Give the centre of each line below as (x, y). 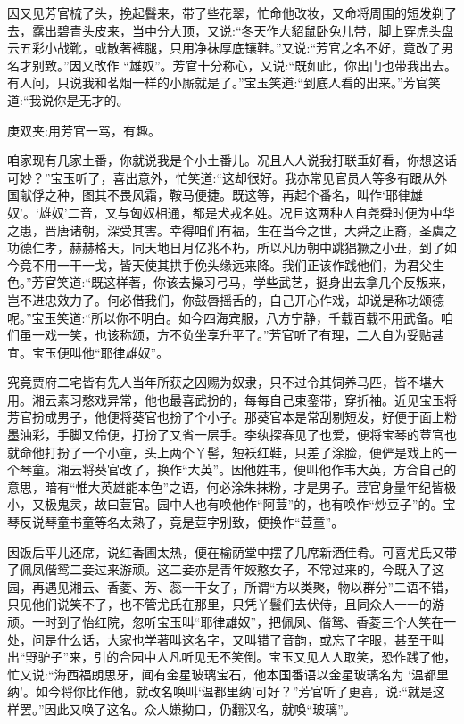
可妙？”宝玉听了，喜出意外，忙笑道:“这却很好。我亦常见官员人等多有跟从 (221, 177)
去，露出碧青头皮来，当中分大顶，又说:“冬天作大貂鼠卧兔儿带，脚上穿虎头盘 (231, 30)
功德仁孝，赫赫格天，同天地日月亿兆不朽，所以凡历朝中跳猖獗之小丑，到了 (226, 247)
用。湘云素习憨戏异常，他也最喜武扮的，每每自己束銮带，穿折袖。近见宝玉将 (232, 399)
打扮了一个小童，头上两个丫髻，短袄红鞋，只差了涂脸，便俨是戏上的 (244, 452)
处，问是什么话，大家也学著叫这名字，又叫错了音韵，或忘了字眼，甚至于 (220, 639)
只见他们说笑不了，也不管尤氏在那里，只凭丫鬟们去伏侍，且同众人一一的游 (226, 604)
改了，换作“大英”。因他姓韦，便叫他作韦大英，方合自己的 (288, 469)
